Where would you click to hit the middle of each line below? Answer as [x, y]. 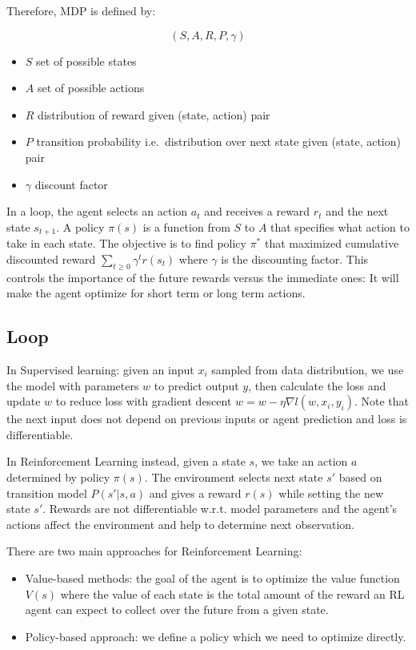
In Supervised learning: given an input [100, 369]
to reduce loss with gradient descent [144, 401]
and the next [357, 211]
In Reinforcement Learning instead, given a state [126, 461]
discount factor [71, 184]
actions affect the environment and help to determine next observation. [181, 524]
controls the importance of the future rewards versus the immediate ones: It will [203, 277]
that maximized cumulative [332, 243]
